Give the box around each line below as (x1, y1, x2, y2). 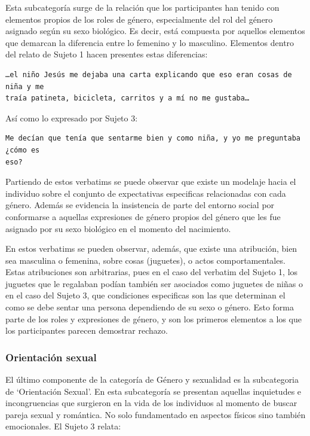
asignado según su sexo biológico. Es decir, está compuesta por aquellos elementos (5, 25, 305, 37)
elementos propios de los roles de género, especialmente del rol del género (5, 13, 273, 25)
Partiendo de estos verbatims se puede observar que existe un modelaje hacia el (5, 175, 296, 188)
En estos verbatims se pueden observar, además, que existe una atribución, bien (5, 242, 297, 255)
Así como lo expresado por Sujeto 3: (5, 111, 138, 124)
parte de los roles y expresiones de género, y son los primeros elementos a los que (5, 312, 302, 325)
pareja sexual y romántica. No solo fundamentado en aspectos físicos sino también (5, 408, 306, 420)
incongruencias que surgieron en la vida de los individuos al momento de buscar (5, 397, 297, 409)
